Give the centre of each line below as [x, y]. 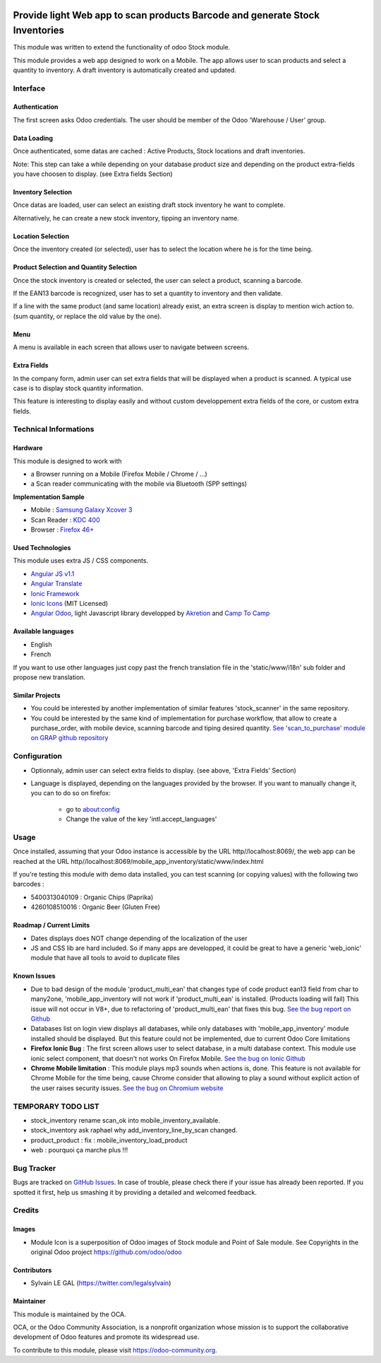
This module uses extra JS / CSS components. [80, 561]
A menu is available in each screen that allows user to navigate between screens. [131, 347]
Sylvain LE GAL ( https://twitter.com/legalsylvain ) [101, 1283]
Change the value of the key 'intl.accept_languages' [141, 819]
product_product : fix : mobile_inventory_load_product [109, 1140]
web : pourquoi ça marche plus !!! [79, 1150]
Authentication [36, 107]
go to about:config [93, 809]
